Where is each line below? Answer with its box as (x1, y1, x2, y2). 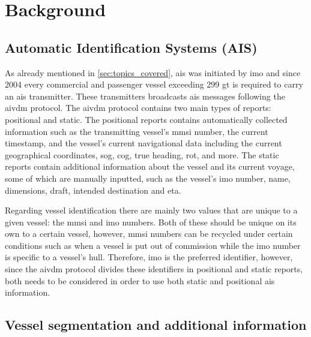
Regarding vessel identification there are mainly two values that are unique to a (5, 204, 298, 216)
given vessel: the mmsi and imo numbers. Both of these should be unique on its (5, 215, 297, 228)
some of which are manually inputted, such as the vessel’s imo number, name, (5, 171, 291, 184)
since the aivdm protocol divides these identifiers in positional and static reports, (5, 263, 303, 275)
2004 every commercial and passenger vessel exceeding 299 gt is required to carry (5, 78, 303, 91)
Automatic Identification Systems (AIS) (5, 38, 258, 56)
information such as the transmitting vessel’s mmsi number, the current (5, 125, 268, 137)
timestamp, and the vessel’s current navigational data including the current (5, 137, 282, 149)
